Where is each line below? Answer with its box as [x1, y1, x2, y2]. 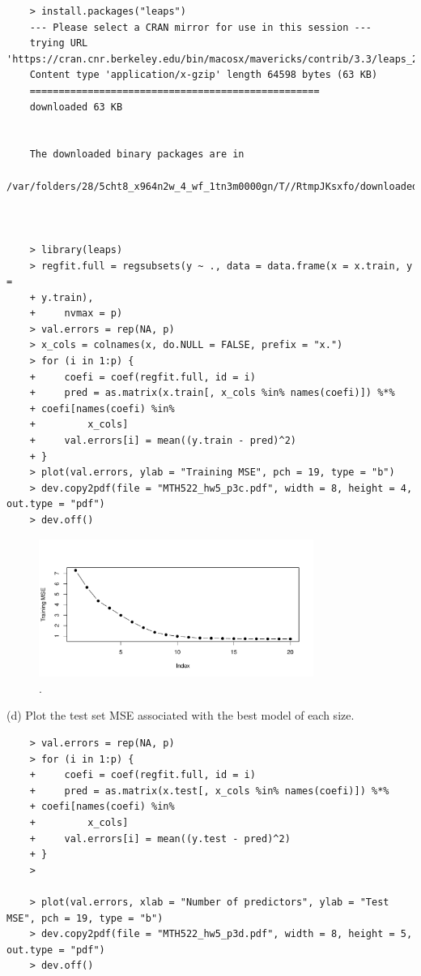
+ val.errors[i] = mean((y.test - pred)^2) [29, 832, 291, 845]
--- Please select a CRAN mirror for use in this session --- [29, 21, 372, 33]
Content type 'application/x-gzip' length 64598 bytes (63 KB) [29, 69, 378, 81]
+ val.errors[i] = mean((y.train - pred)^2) [29, 435, 296, 447]
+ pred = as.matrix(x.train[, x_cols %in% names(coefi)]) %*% [29, 387, 395, 399]
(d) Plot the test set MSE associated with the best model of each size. [6, 707, 355, 724]
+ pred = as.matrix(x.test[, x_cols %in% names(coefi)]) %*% [29, 785, 389, 797]
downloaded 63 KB [29, 101, 123, 113]
